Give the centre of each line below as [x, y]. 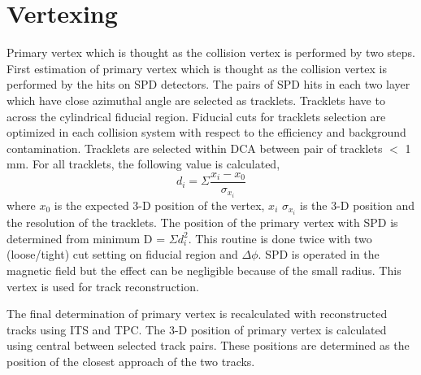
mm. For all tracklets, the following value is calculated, [143, 164]
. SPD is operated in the [319, 254]
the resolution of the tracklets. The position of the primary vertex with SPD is [202, 222]
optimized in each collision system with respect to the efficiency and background [206, 132]
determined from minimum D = [86, 238]
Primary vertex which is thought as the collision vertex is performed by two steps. [211, 52]
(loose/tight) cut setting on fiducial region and [122, 254]
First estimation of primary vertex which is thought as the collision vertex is [197, 68]
